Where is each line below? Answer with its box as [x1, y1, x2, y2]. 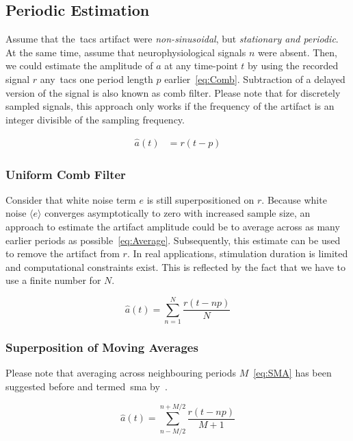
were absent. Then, [257, 45, 337, 59]
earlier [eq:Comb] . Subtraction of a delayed [164, 71, 345, 86]
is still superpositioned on [146, 192, 254, 206]
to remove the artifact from [5, 246, 120, 261]
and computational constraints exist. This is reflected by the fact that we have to [5, 259, 346, 274]
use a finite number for [5, 273, 101, 287]
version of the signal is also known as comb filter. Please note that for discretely [5, 85, 341, 99]
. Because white [261, 192, 327, 206]
